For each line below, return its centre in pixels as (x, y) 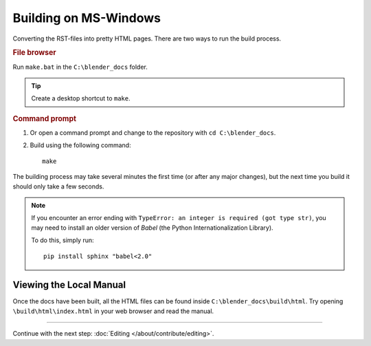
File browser (34, 53)
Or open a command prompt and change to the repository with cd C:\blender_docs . (153, 133)
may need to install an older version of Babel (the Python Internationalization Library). (153, 228)
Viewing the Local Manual (69, 285)
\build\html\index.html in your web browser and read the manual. (113, 311)
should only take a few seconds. (58, 186)
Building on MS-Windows (87, 18)
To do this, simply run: (63, 240)
